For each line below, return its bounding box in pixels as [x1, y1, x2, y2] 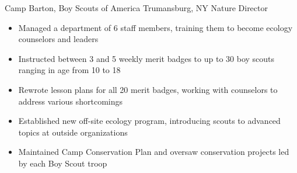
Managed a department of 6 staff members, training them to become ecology [18, 21, 293, 33]
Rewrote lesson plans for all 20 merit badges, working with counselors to [18, 83, 278, 95]
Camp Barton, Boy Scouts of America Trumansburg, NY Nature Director [5, 2, 268, 13]
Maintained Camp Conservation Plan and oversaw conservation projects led [18, 146, 289, 158]
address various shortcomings [18, 95, 123, 107]
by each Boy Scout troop [18, 157, 107, 169]
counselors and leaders [18, 33, 99, 45]
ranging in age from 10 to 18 [18, 64, 121, 76]
